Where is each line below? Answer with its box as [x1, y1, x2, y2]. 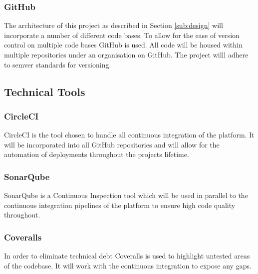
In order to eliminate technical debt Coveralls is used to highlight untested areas [4, 250, 250, 261]
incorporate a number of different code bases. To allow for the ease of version [4, 29, 240, 40]
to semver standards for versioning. [4, 59, 111, 69]
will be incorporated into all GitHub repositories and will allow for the [4, 139, 220, 149]
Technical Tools [4, 83, 85, 99]
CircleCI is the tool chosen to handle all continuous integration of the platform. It [4, 129, 255, 140]
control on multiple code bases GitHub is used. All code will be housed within [4, 39, 243, 50]
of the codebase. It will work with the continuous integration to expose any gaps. [4, 260, 252, 270]
